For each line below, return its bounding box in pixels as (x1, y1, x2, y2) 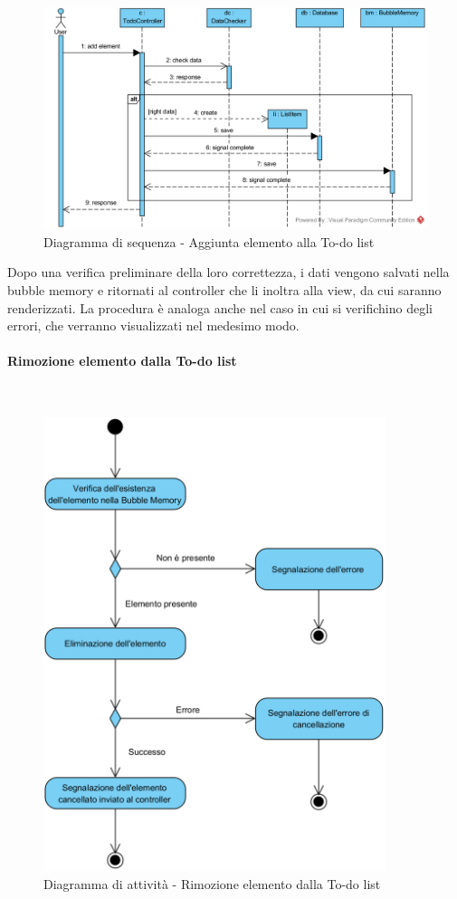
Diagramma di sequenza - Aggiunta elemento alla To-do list (43, 232, 375, 251)
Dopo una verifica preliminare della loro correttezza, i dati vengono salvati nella (7, 263, 450, 282)
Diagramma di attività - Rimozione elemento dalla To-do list (43, 874, 381, 893)
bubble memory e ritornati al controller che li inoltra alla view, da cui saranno (7, 280, 442, 299)
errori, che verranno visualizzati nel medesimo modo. (7, 316, 300, 335)
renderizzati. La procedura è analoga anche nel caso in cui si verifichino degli (7, 298, 433, 317)
